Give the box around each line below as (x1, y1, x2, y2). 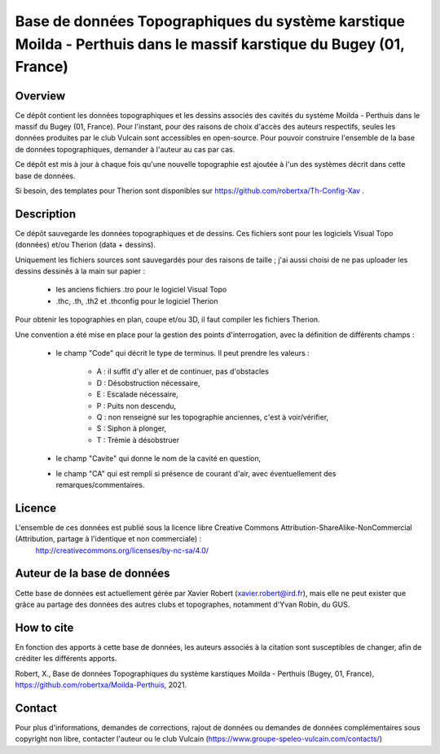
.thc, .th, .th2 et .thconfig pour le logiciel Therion (55, 296, 218, 305)
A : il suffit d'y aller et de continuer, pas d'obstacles (96, 366, 269, 376)
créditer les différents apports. (15, 654, 117, 664)
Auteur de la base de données (15, 567, 170, 581)
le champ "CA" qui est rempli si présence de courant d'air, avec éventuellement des (55, 468, 337, 478)
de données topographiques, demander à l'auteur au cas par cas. (15, 144, 235, 154)
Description (15, 207, 77, 221)
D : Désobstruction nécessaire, (96, 378, 200, 388)
